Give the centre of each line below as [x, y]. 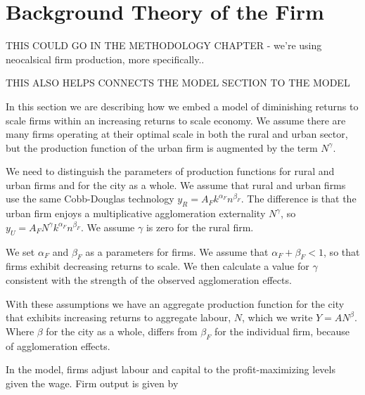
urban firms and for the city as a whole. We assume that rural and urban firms [176, 184]
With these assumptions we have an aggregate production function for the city [175, 303]
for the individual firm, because [282, 331]
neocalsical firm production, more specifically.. [105, 59]
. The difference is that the [299, 199]
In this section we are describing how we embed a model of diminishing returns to [182, 106]
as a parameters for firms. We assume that [177, 251]
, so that [342, 251]
